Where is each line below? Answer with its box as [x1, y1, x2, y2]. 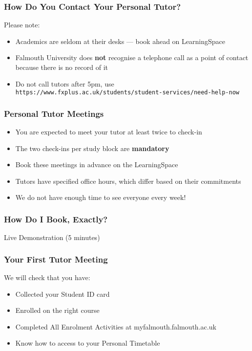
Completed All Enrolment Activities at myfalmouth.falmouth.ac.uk [15, 321, 216, 331]
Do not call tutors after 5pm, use [15, 78, 114, 88]
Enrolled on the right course [15, 305, 100, 315]
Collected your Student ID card [15, 288, 110, 299]
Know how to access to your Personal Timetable [15, 338, 160, 348]
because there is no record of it [15, 62, 108, 72]
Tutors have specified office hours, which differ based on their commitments [15, 175, 241, 186]
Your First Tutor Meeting [4, 253, 108, 265]
